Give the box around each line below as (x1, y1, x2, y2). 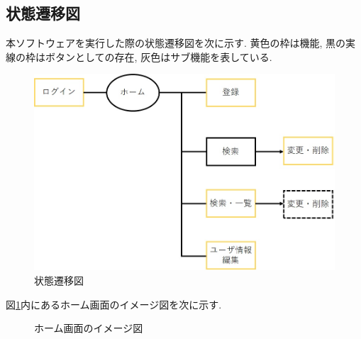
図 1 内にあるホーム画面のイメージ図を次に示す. (6, 296, 222, 311)
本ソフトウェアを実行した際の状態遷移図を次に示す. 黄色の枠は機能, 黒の (6, 35, 346, 50)
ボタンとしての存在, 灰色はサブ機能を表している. (45, 49, 272, 64)
